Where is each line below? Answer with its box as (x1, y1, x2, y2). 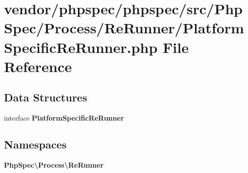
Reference (4, 56, 72, 76)
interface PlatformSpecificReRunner (4, 113, 124, 123)
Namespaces (4, 137, 67, 152)
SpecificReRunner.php (4, 37, 158, 57)
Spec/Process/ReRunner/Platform (4, 18, 244, 38)
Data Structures (4, 90, 87, 105)
